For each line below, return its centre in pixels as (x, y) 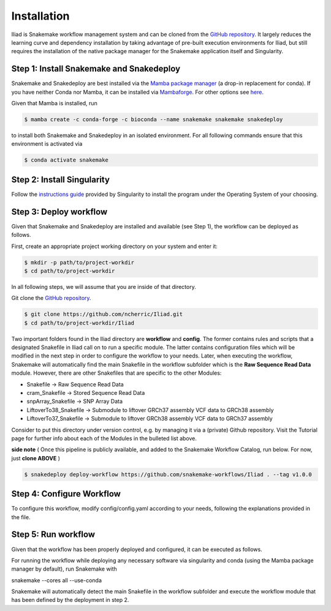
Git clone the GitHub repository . (51, 298)
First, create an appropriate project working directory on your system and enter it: (114, 246)
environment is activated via (47, 144)
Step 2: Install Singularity (61, 180)
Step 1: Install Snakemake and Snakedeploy (96, 69)
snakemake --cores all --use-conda (57, 580)
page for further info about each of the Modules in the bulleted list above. (104, 438)
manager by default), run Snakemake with (64, 569)
